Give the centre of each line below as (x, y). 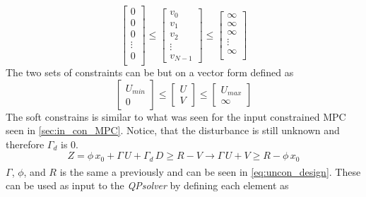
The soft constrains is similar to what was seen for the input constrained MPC (176, 116)
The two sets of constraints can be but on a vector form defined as (150, 72)
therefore (25, 144)
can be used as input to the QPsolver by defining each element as (147, 185)
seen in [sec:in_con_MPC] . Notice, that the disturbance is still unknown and (173, 130)
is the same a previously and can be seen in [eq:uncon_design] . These (210, 171)
